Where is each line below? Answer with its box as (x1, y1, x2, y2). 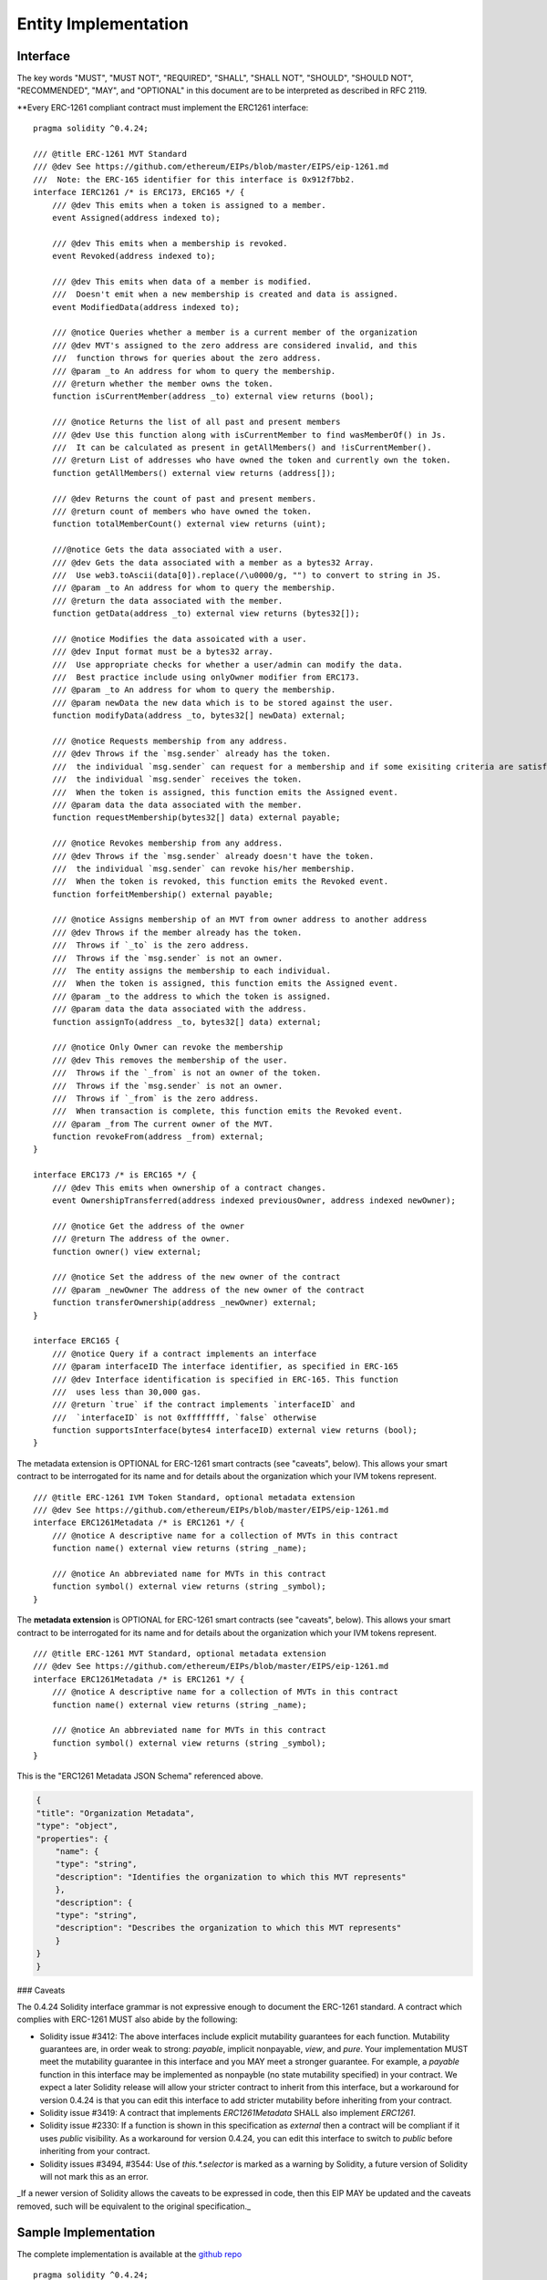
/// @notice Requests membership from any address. (51, 735, 288, 746)
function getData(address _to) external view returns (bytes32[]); (51, 608, 360, 619)
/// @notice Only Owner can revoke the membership (51, 1042, 284, 1052)
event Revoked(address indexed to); (51, 251, 216, 262)
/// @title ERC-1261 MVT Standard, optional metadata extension (33, 1648, 327, 1659)
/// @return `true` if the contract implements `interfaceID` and (51, 1400, 356, 1410)
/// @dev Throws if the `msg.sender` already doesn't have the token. (51, 851, 375, 861)
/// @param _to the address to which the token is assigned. (51, 990, 332, 1001)
